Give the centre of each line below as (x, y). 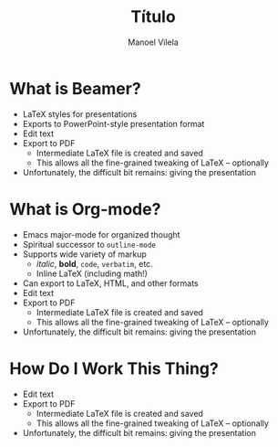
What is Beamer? (75, 88)
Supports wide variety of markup (85, 254)
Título (153, 17)
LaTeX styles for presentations (80, 114)
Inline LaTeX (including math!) (92, 273)
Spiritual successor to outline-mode (89, 244)
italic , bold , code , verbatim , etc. (94, 263)
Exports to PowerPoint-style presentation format (113, 123)
